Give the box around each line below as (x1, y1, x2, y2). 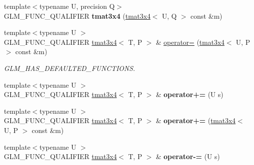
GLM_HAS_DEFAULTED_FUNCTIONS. (4, 63, 135, 73)
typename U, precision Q (39, 1, 115, 11)
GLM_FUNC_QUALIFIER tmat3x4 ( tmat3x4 (4, 10, 151, 21)
